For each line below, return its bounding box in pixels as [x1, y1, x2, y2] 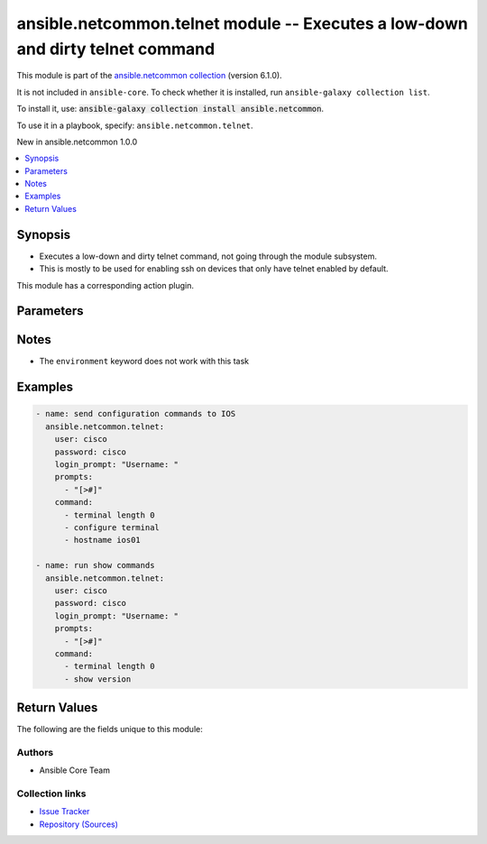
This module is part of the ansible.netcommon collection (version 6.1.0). [16, 70, 283, 81]
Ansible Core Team [39, 765, 110, 775]
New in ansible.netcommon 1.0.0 [16, 136, 138, 147]
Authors [16, 746, 54, 758]
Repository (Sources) [39, 819, 119, 830]
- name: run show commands [35, 560, 155, 571]
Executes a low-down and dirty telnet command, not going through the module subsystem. [39, 251, 378, 261]
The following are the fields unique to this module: [16, 724, 203, 735]
